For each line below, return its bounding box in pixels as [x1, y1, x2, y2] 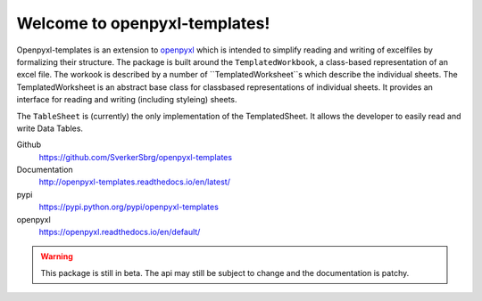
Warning [40, 251, 73, 262]
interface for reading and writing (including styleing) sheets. [16, 94, 237, 105]
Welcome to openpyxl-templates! [16, 13, 270, 33]
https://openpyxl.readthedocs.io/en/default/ [38, 227, 201, 238]
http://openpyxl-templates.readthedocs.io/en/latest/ [38, 176, 231, 187]
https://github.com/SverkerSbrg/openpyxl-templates [38, 151, 232, 162]
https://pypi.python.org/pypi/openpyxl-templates [38, 201, 219, 213]
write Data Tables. [16, 123, 84, 134]
